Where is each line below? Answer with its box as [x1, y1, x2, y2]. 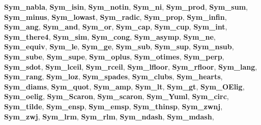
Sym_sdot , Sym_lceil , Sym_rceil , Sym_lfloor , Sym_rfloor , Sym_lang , [4, 61, 257, 72]
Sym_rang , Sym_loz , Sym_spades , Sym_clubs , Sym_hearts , [4, 71, 223, 82]
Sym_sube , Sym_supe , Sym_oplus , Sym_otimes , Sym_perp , [4, 51, 224, 61]
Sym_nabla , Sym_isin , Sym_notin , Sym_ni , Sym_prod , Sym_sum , [4, 2, 248, 12]
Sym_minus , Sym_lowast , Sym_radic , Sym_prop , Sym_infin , [4, 11, 227, 22]
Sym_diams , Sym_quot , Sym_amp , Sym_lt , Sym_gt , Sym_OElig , [4, 81, 245, 91]
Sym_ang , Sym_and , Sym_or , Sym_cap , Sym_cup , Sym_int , [4, 21, 227, 32]
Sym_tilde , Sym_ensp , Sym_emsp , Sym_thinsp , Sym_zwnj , [4, 101, 223, 111]
